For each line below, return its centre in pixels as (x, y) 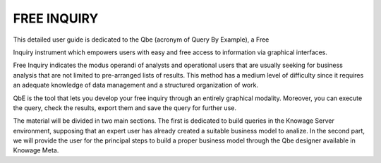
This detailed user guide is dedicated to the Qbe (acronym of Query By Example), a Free (141, 40)
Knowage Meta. (36, 150)
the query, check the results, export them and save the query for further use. (125, 108)
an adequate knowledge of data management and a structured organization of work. (136, 85)
